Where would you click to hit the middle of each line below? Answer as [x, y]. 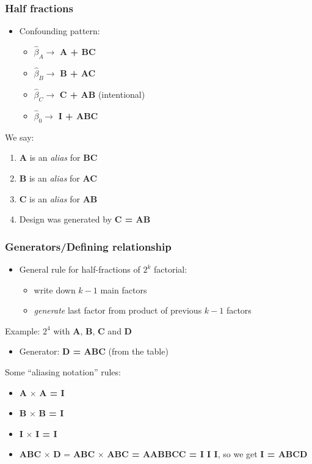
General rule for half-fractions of [80, 269]
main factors [124, 289]
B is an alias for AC [58, 178]
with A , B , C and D [93, 330]
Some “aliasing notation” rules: [63, 372]
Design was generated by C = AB [85, 219]
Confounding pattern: [60, 31]
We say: [20, 137]
